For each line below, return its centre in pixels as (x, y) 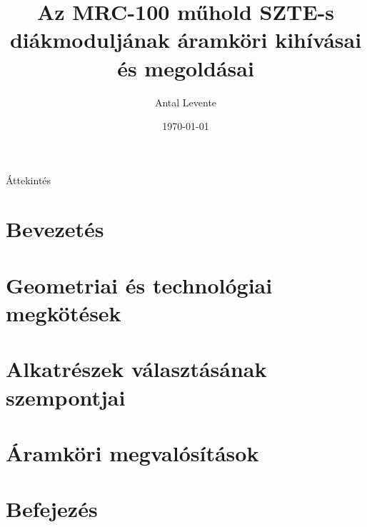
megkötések (64, 313)
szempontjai (66, 397)
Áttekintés (29, 180)
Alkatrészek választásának (136, 369)
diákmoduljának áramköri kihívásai (186, 40)
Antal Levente (186, 102)
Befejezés (52, 509)
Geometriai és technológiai (139, 285)
